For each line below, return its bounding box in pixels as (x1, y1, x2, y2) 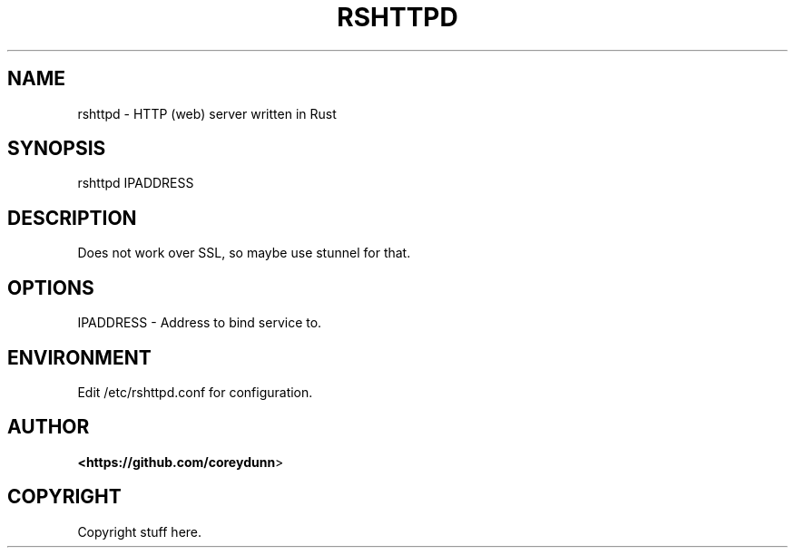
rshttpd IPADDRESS (77, 175, 194, 191)
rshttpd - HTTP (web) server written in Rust (77, 105, 337, 122)
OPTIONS (7, 276, 94, 299)
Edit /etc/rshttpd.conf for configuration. (77, 384, 313, 400)
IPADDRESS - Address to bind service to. (77, 315, 322, 331)
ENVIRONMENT (7, 346, 152, 369)
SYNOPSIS (7, 137, 106, 161)
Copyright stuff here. (77, 523, 202, 540)
